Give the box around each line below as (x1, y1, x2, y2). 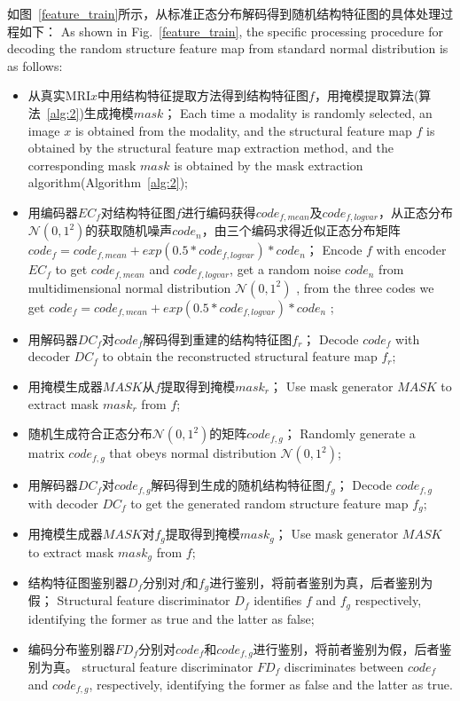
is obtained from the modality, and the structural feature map (74, 121, 412, 139)
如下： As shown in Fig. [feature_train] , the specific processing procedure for (19, 21, 444, 40)
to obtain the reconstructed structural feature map (102, 347, 378, 366)
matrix (27, 444, 65, 462)
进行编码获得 (181, 202, 256, 221)
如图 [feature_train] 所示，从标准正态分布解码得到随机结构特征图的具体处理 (7, 4, 441, 22)
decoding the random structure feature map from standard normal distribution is (7, 39, 448, 58)
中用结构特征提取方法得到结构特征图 (97, 86, 309, 105)
